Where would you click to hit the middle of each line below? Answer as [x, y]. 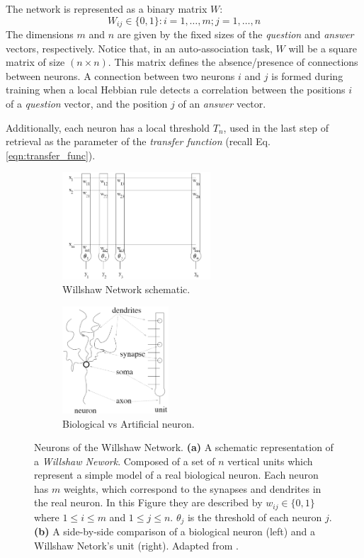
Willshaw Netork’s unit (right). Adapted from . [136, 545]
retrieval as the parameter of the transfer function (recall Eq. [138, 141]
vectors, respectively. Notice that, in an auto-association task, [139, 48]
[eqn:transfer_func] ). [51, 155]
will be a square [323, 48]
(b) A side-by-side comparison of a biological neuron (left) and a [175, 531]
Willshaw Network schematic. [126, 289]
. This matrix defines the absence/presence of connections [233, 62]
